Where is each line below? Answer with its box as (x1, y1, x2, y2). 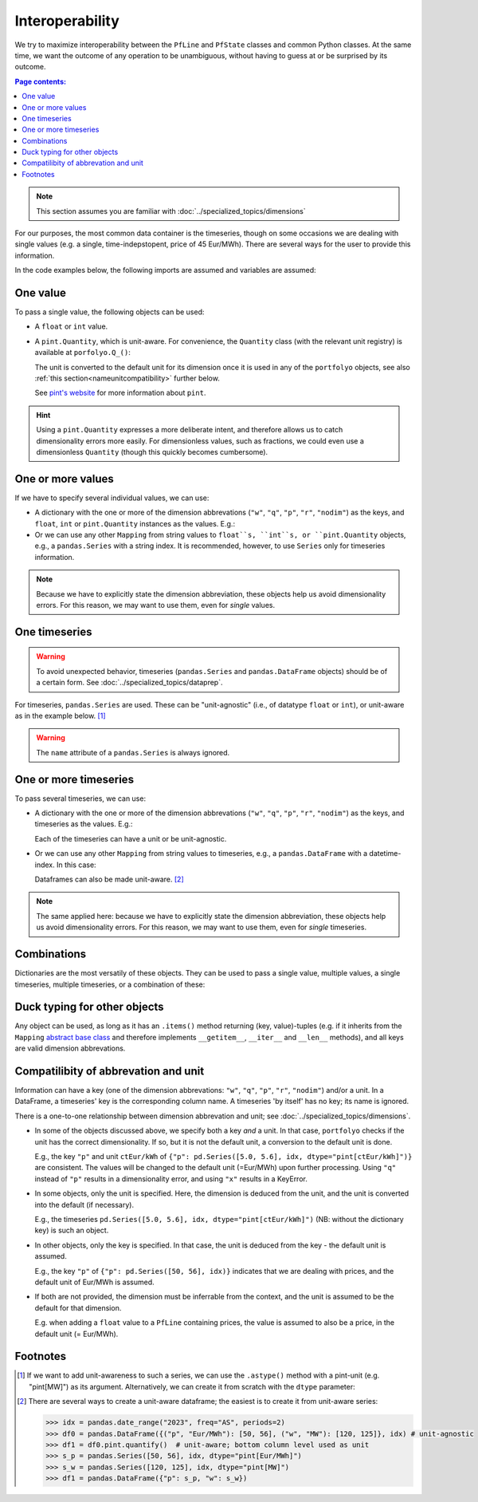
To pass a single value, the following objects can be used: (14, 307, 205, 317)
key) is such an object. (34, 1225, 109, 1236)
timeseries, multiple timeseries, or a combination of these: (14, 980, 206, 989)
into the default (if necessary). (34, 1200, 135, 1209)
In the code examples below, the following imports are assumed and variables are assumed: (14, 266, 316, 275)
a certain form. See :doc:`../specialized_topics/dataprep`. (36, 678, 223, 688)
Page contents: (14, 77, 67, 86)
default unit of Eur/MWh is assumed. (34, 1277, 155, 1287)
